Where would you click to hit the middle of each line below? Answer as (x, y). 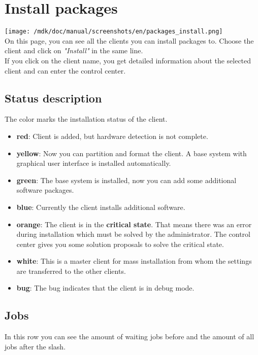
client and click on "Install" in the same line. (74, 50)
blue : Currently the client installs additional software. (101, 207)
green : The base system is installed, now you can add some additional (126, 180)
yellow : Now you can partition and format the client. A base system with (132, 153)
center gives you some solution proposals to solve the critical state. (120, 244)
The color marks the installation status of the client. (86, 119)
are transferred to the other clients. (71, 271)
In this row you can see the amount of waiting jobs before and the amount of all (130, 336)
